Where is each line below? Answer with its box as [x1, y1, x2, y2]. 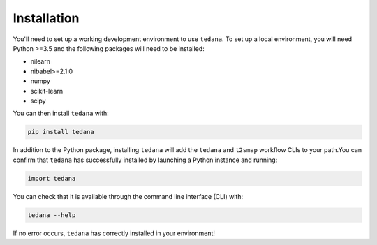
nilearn [30, 57, 50, 66]
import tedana [27, 175, 76, 182]
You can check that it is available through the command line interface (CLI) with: [13, 192, 244, 200]
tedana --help [27, 211, 76, 219]
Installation [13, 10, 80, 26]
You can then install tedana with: [13, 109, 110, 118]
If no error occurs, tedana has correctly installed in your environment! [13, 229, 216, 237]
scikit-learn [30, 87, 63, 95]
